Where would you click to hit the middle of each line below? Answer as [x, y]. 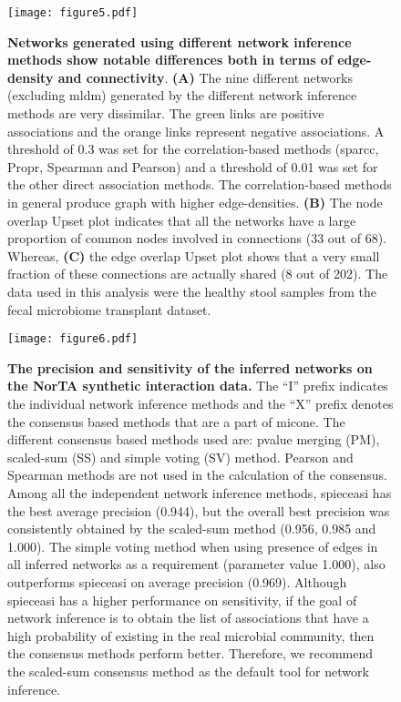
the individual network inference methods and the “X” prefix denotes [200, 403]
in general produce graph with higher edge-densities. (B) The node [195, 202]
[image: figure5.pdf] [73, 13]
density [31, 77]
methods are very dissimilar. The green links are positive [166, 113]
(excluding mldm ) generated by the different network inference [182, 95]
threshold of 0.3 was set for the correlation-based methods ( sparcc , [193, 149]
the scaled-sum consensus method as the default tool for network [188, 671]
